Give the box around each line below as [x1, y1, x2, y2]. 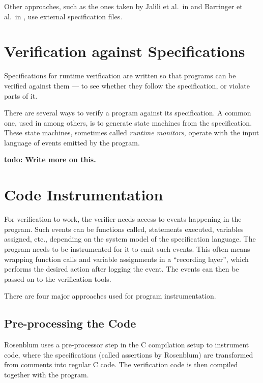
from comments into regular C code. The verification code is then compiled [4, 359, 238, 370]
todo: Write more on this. [4, 154, 96, 165]
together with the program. [4, 369, 89, 379]
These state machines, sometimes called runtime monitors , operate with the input [4, 127, 259, 138]
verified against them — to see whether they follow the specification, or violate [4, 80, 250, 91]
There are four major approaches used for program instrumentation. [4, 290, 216, 301]
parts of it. [4, 90, 38, 101]
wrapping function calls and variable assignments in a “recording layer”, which [4, 253, 249, 264]
